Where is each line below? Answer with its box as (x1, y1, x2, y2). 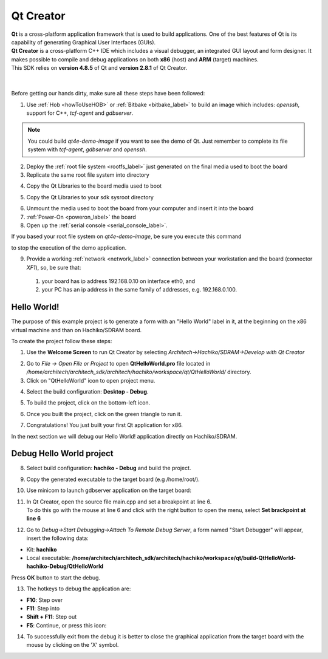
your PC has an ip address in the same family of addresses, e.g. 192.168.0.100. (41, 286, 237, 293)
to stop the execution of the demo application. (11, 244, 127, 251)
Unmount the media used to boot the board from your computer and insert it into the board (26, 205, 254, 212)
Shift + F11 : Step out (26, 613, 77, 621)
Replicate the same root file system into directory (26, 171, 150, 179)
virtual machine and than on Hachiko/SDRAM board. (11, 326, 142, 333)
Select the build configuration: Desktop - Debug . (26, 388, 149, 395)
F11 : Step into (26, 604, 60, 612)
